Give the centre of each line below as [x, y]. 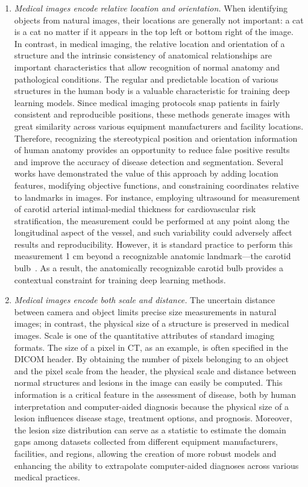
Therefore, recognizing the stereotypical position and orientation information [156, 138]
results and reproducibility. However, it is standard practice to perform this [153, 244]
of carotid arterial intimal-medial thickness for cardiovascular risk [135, 209]
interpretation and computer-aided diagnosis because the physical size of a [151, 406]
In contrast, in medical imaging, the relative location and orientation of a [149, 43]
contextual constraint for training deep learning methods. [120, 279]
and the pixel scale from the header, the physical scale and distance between [155, 370]
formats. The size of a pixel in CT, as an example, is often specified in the [151, 347]
